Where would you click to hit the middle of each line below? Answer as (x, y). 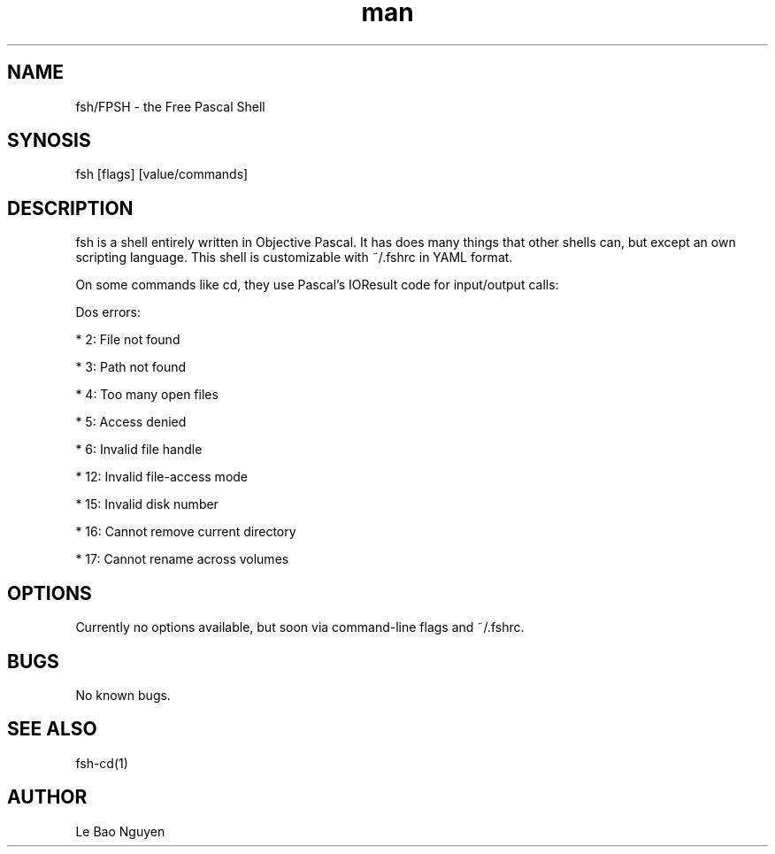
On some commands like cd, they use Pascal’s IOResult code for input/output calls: (317, 285)
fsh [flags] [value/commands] (162, 174)
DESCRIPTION (70, 208)
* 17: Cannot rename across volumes (182, 559)
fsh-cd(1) (102, 763)
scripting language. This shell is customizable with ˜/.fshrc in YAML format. (294, 258)
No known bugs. (123, 695)
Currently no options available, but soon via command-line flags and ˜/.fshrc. (300, 627)
